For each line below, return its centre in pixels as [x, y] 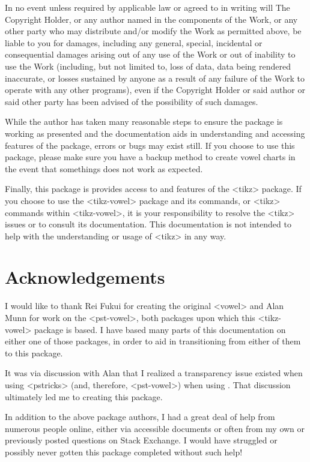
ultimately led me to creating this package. [84, 396]
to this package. [34, 352]
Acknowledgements [85, 277]
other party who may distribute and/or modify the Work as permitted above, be [153, 31]
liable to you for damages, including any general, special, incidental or [134, 42]
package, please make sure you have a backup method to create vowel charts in [150, 157]
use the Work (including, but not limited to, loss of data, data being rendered [148, 66]
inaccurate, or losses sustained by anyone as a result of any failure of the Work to [155, 78]
